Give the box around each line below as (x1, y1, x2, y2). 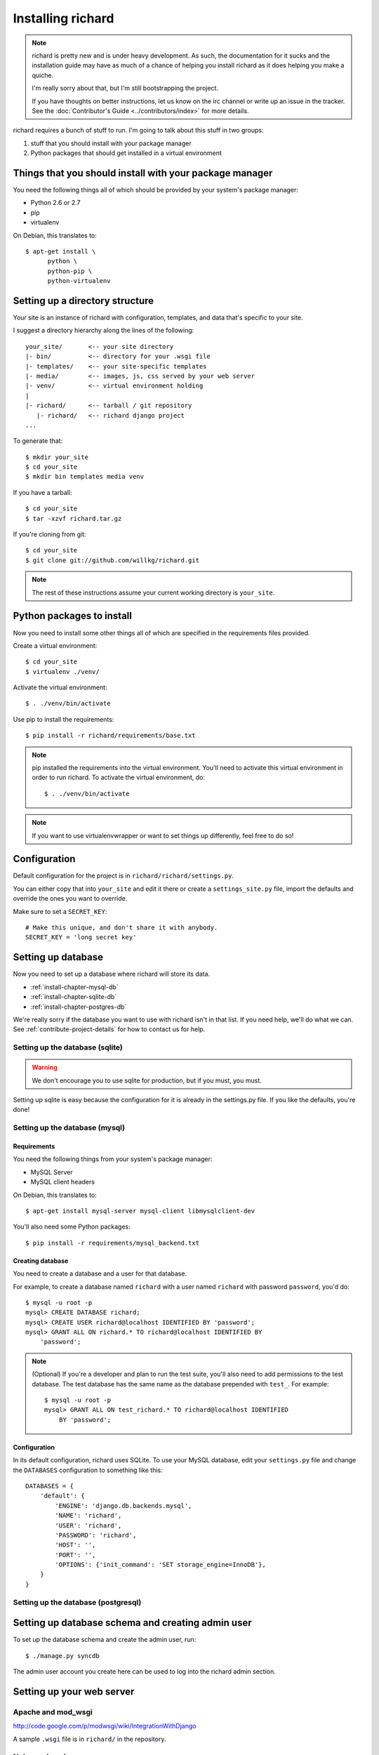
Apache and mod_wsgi (13, 1707, 93, 1716)
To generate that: (13, 437, 63, 445)
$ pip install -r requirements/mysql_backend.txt (25, 1239, 200, 1247)
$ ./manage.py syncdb (25, 1652, 100, 1660)
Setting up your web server (13, 1686, 135, 1697)
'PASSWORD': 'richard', (55, 1531, 137, 1539)
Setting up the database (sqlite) (13, 1042, 123, 1052)
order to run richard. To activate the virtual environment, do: (32, 773, 205, 782)
